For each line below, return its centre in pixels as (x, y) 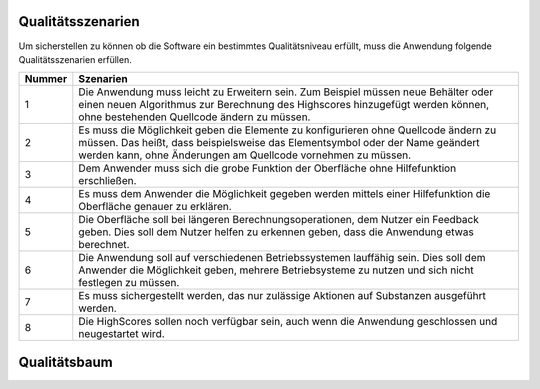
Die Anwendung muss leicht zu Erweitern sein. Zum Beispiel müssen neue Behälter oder (286, 92)
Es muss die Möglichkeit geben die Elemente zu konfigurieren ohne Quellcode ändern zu (287, 130)
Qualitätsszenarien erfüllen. (75, 59)
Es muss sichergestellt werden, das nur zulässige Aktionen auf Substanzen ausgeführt (282, 296)
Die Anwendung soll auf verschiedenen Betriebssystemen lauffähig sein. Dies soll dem (282, 258)
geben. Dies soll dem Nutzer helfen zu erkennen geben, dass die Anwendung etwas (276, 232)
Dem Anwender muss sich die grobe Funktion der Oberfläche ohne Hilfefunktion (267, 168)
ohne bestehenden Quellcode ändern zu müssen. (194, 117)
